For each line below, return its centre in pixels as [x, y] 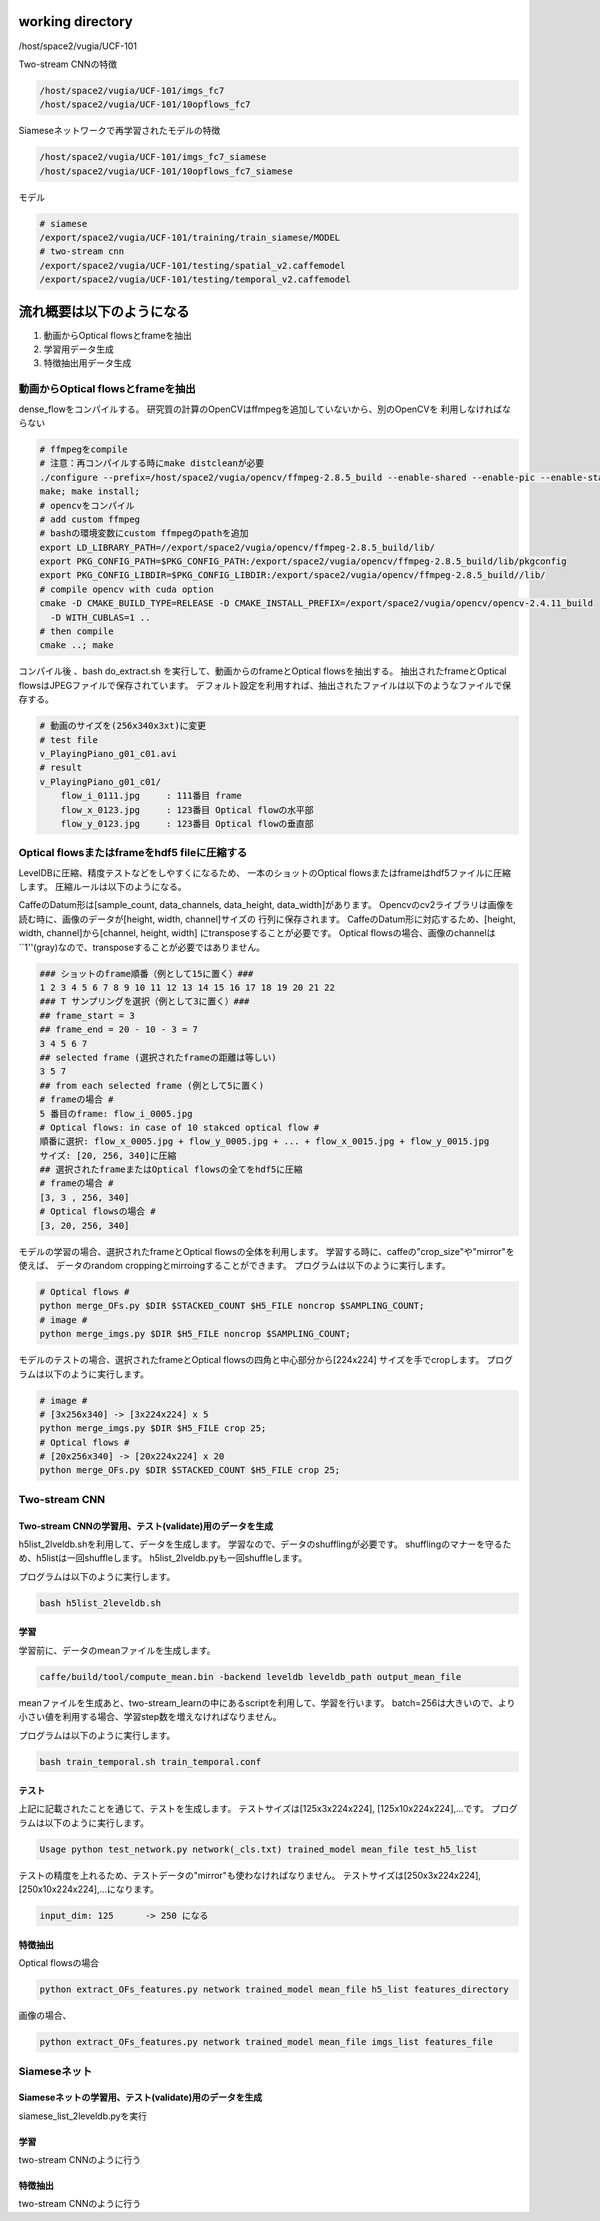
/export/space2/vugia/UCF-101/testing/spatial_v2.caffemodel [192, 265]
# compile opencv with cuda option [126, 589]
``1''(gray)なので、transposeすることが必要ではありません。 [141, 947]
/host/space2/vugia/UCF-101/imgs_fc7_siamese [153, 157]
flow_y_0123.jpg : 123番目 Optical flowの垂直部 [187, 823]
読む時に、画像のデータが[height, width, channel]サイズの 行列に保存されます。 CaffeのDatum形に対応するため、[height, [267, 919]
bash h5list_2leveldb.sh [100, 1603]
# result [61, 768]
